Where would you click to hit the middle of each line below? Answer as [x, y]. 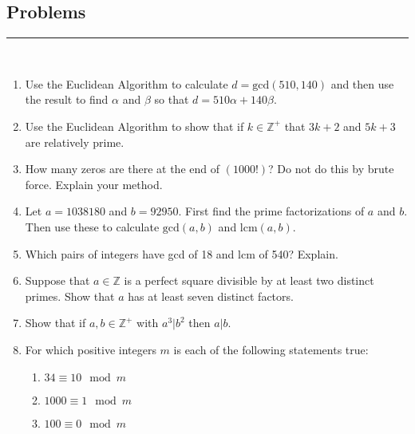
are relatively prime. [75, 142]
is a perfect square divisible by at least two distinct [249, 280]
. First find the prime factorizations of [271, 211]
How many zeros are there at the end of [123, 169]
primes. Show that [70, 296]
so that [172, 99]
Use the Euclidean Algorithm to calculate [126, 83]
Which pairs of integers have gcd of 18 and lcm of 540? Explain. [182, 253]
